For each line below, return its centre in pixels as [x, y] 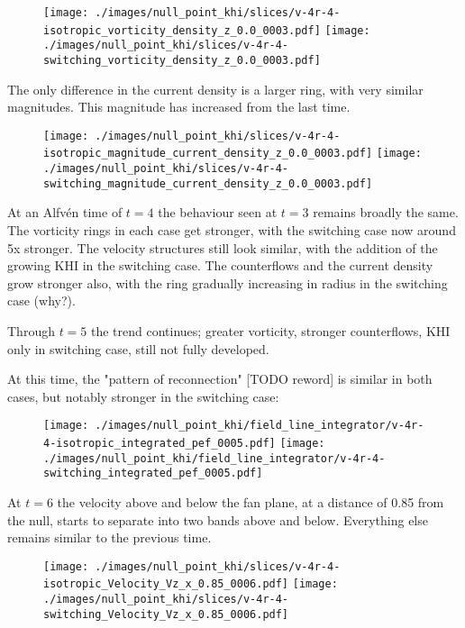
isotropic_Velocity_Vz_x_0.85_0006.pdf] [166, 584]
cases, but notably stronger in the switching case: [143, 396]
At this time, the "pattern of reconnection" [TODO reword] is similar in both [220, 379]
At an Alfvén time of [65, 212]
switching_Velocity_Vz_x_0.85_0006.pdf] [166, 614]
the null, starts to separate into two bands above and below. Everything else [218, 519]
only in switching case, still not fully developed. [138, 348]
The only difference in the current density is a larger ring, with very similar [215, 89]
